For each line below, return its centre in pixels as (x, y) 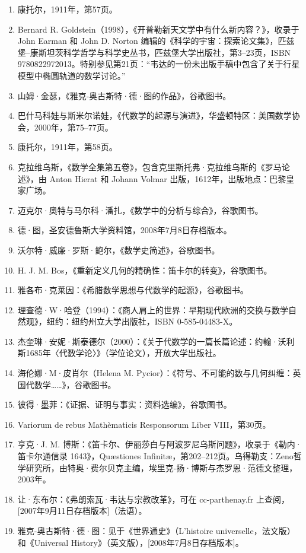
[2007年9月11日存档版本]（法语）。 (82, 511)
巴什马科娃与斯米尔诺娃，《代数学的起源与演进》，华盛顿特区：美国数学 (154, 115)
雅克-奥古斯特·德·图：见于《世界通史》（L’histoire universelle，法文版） (156, 530)
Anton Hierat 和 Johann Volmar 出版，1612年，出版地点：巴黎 (168, 178)
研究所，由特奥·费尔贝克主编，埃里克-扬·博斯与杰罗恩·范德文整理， (162, 467)
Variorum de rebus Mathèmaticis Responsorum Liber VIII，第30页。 (144, 424)
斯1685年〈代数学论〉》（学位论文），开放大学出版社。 (119, 353)
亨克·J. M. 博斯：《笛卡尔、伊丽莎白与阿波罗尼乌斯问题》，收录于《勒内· (160, 444)
